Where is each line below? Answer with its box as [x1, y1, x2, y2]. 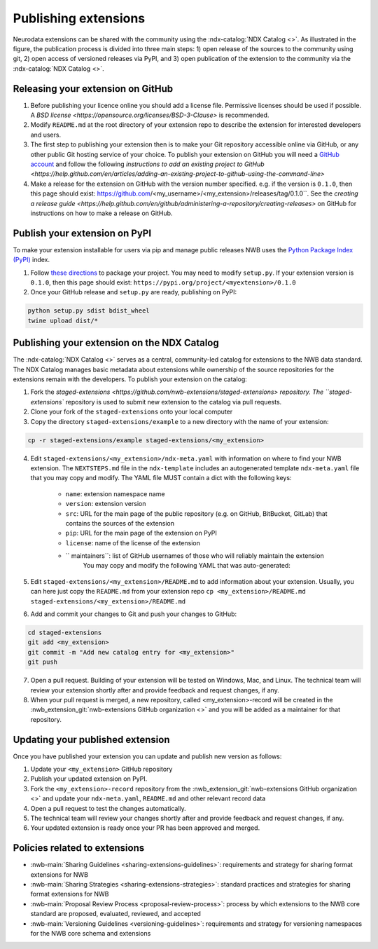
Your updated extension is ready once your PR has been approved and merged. [30, 824, 260, 832]
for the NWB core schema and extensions [30, 929, 151, 938]
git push [27, 658, 58, 666]
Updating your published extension [13, 733, 171, 746]
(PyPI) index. [13, 256, 50, 264]
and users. [30, 130, 62, 139]
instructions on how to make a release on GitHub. [30, 209, 173, 217]
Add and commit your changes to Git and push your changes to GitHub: [30, 610, 237, 618]
